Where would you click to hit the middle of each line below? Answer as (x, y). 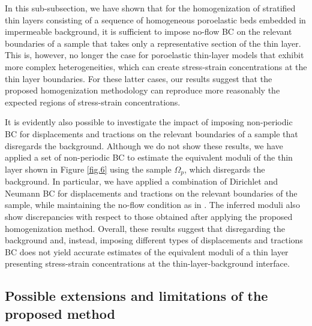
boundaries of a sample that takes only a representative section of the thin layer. (153, 43)
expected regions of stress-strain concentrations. (93, 102)
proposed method (60, 313)
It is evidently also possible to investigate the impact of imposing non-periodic (149, 122)
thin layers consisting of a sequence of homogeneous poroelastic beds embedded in (155, 19)
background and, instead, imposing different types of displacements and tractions (154, 240)
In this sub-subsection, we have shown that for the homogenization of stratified (150, 8)
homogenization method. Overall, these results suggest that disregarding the (145, 228)
